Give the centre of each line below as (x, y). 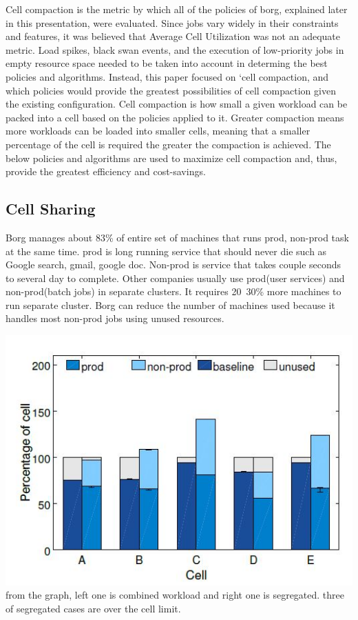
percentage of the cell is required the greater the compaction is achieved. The (168, 144)
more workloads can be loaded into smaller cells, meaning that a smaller (158, 131)
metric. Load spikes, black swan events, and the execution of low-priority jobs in (175, 49)
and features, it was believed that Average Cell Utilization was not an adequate (173, 36)
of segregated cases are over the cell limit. (93, 608)
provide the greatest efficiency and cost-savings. (106, 171)
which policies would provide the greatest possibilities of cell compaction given (171, 90)
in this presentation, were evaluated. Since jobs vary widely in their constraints (172, 22)
